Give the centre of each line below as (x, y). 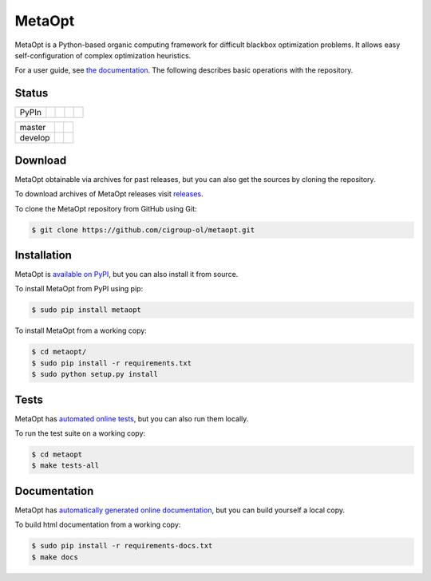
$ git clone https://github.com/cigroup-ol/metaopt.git (143, 230)
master (33, 128)
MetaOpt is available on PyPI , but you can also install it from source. (127, 275)
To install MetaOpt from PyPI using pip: (79, 289)
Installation (43, 255)
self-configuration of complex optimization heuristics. (103, 55)
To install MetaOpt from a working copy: (81, 330)
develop (35, 138)
